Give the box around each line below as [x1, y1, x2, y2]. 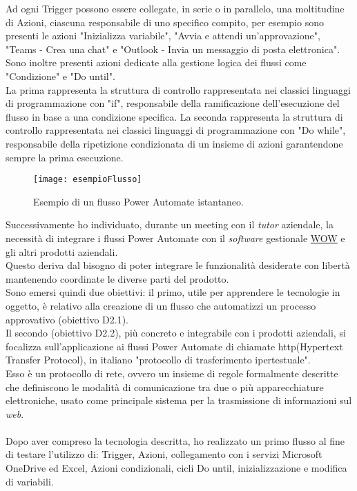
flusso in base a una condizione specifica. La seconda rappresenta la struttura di [6, 109, 343, 123]
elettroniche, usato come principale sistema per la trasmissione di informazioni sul [6, 393, 352, 408]
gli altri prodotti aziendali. [6, 244, 118, 259]
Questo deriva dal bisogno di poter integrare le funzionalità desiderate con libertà [6, 258, 350, 272]
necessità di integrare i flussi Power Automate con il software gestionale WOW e [6, 230, 345, 245]
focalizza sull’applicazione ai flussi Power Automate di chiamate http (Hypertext [6, 339, 343, 353]
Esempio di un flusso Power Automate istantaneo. [33, 194, 244, 208]
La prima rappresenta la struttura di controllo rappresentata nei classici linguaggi [6, 82, 351, 97]
